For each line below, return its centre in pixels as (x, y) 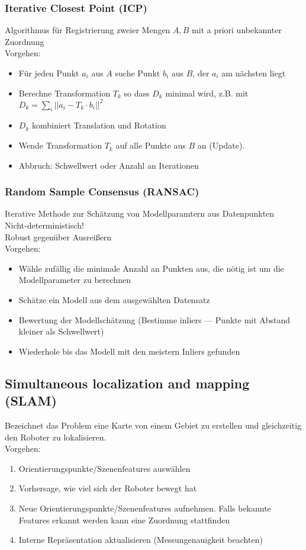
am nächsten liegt (254, 73)
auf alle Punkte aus (151, 145)
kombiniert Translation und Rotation (99, 125)
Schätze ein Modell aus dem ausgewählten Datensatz (114, 300)
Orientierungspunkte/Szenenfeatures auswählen (104, 468)
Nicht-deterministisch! (44, 225)
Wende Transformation (60, 145)
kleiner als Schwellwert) (61, 331)
